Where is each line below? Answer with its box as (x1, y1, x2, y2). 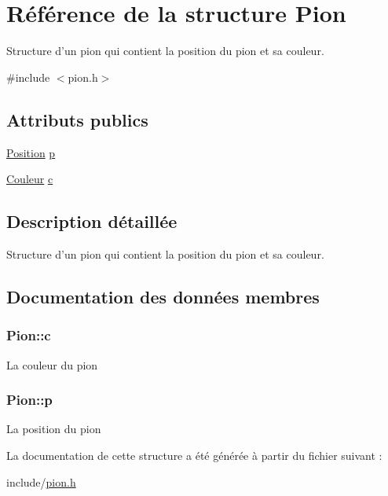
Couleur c (6, 171, 53, 187)
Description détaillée (6, 209, 178, 233)
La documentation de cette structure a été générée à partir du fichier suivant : (6, 446, 383, 463)
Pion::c (6, 325, 51, 345)
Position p (6, 144, 56, 160)
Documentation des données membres (6, 284, 320, 308)
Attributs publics (6, 107, 148, 131)
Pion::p (6, 390, 53, 410)
